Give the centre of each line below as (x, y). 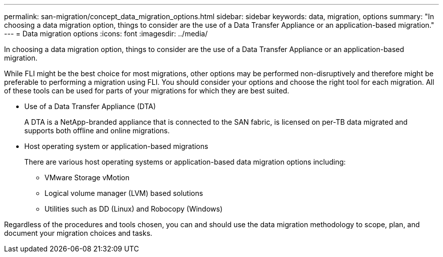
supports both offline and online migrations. (97, 131)
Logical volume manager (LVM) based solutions (124, 193)
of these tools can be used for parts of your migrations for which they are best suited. (147, 91)
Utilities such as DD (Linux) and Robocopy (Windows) (134, 209)
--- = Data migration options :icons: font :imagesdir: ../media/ (106, 34)
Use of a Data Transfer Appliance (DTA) (90, 106)
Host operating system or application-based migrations (116, 146)
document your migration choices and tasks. (78, 233)
